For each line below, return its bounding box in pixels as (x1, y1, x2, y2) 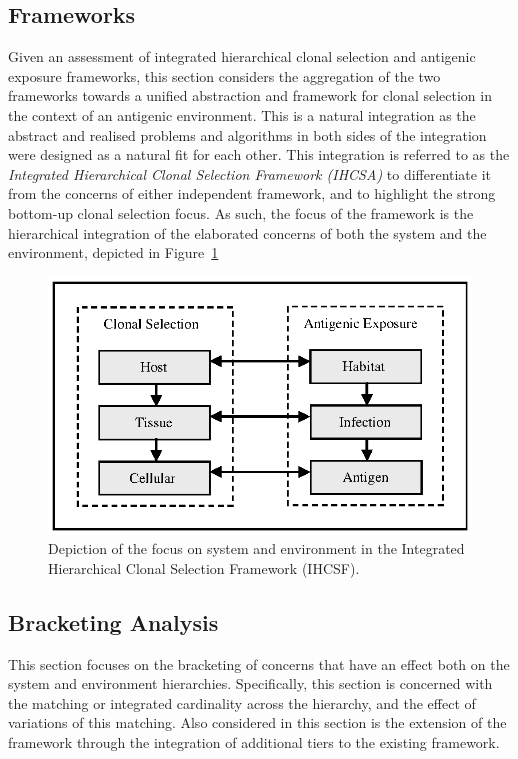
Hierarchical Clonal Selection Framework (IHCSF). (48, 557, 360, 578)
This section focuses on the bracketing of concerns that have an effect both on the (8, 653, 510, 674)
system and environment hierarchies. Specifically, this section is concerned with (8, 673, 493, 694)
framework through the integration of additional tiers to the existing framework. (8, 731, 500, 752)
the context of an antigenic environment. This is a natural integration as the (8, 104, 476, 125)
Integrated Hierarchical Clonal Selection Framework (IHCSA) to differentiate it (8, 163, 492, 184)
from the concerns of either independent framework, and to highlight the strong (8, 183, 496, 204)
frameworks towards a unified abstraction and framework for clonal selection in (8, 85, 492, 106)
